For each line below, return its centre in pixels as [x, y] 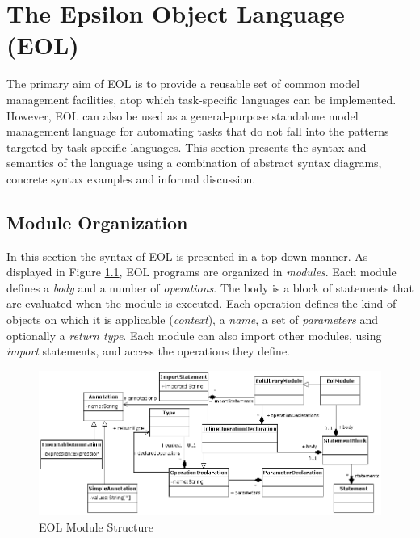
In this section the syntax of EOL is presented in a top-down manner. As [187, 256]
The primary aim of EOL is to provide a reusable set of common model [183, 84]
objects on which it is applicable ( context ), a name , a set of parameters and [193, 319]
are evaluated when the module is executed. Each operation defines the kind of [202, 303]
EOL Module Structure [97, 526]
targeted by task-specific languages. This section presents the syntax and [187, 147]
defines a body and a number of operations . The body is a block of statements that [210, 287]
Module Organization [97, 222]
